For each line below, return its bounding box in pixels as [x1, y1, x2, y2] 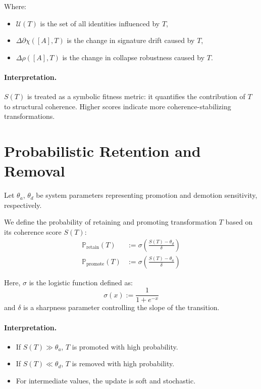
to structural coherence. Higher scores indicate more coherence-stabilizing [4, 101, 231, 111]
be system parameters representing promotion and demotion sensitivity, [36, 190, 257, 200]
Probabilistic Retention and [4, 141, 201, 161]
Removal [4, 160, 65, 181]
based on [225, 217, 253, 227]
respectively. [4, 199, 42, 210]
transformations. [4, 111, 55, 121]
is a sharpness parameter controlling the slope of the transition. [23, 302, 220, 313]
